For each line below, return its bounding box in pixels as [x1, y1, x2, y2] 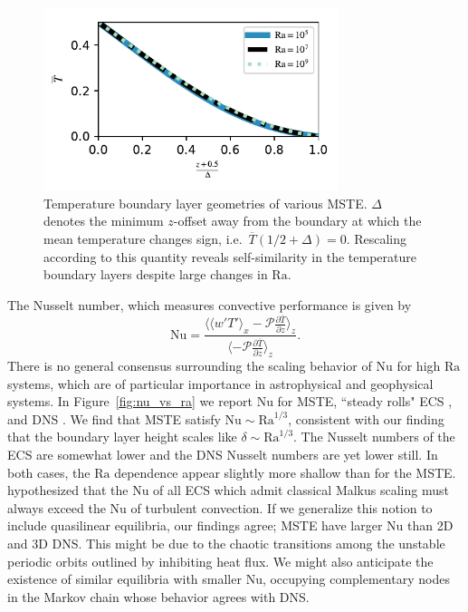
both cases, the [7, 462, 91, 481]
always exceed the [7, 498, 106, 517]
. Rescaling [346, 229, 407, 248]
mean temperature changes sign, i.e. [43, 229, 243, 248]
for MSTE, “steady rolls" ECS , [277, 392, 453, 411]
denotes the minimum [43, 211, 164, 230]
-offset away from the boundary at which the [173, 211, 422, 230]
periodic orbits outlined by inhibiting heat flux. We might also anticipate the [7, 551, 434, 570]
